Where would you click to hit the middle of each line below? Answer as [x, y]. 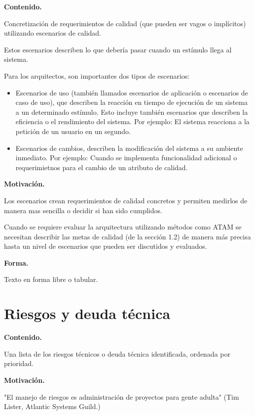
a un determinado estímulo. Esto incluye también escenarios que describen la [132, 112]
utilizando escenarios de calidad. [53, 33]
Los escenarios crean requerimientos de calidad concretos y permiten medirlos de [126, 200]
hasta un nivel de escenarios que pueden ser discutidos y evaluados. [106, 246]
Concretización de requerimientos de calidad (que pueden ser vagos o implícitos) [125, 23]
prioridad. [19, 363]
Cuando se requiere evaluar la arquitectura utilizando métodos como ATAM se [123, 227]
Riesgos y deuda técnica [87, 313]
